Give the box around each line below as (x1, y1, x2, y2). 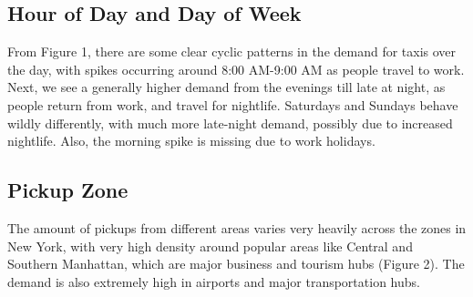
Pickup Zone (7, 176, 129, 204)
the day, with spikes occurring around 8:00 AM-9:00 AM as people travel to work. (7, 59, 465, 78)
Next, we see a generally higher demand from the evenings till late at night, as (7, 77, 446, 97)
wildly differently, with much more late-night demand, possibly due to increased (7, 113, 453, 132)
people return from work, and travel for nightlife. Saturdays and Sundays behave (7, 95, 458, 114)
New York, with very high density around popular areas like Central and (7, 236, 413, 255)
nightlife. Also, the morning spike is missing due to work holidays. (7, 131, 375, 150)
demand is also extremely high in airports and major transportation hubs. (7, 271, 420, 291)
